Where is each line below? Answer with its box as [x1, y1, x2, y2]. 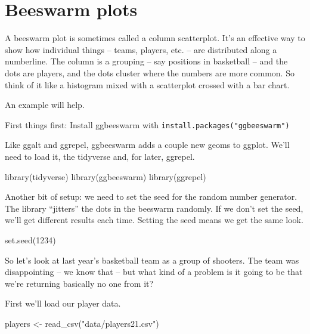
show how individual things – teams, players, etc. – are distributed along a [5, 43, 277, 55]
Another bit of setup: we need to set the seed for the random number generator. [5, 190, 297, 203]
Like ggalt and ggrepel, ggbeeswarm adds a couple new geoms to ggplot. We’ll [5, 138, 290, 151]
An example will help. [5, 98, 85, 111]
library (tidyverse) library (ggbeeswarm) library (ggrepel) [5, 170, 206, 183]
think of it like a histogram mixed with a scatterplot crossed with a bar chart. [5, 78, 290, 91]
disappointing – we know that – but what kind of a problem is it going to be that [5, 265, 303, 278]
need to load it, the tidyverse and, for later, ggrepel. [5, 150, 195, 162]
